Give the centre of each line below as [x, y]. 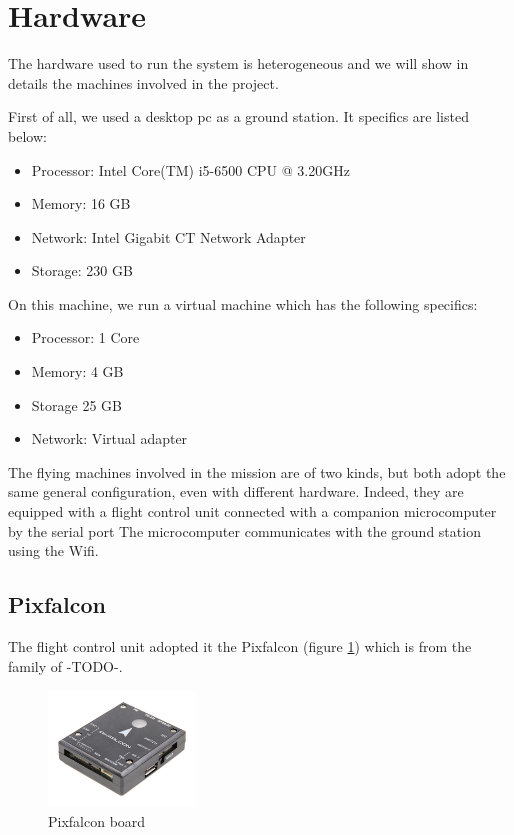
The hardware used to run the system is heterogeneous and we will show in [238, 63]
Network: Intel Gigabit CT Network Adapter [168, 236]
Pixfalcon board [97, 821]
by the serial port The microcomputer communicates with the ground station [244, 530]
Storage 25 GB [76, 404]
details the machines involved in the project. [143, 82]
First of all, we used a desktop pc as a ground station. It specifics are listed [238, 116]
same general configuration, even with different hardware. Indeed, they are [236, 491]
